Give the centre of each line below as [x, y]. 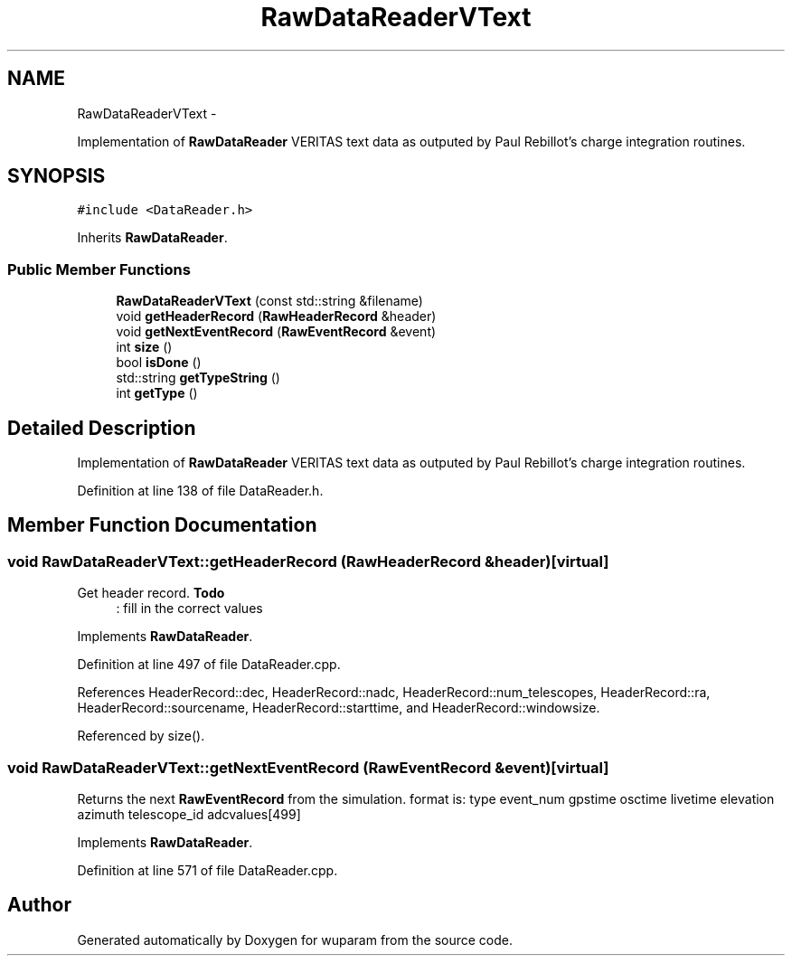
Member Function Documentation [162, 525]
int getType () [157, 393]
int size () [144, 347]
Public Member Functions [99, 269]
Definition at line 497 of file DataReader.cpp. [209, 665]
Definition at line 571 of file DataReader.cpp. [207, 870]
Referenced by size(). [141, 736]
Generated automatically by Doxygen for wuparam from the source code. [295, 939]
